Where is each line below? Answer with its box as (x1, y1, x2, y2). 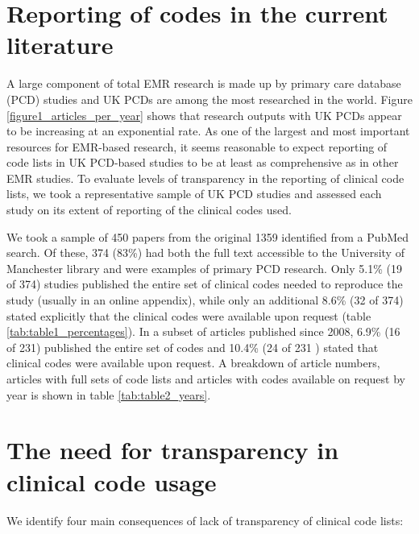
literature (6, 28, 114, 61)
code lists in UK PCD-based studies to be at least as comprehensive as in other (6, 154, 399, 171)
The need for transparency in (6, 433, 339, 466)
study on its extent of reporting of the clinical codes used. (6, 201, 292, 218)
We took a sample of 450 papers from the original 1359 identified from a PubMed (6, 228, 409, 245)
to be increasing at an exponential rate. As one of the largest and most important (6, 122, 410, 139)
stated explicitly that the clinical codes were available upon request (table (6, 307, 371, 324)
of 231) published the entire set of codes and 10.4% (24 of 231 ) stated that (6, 338, 379, 355)
